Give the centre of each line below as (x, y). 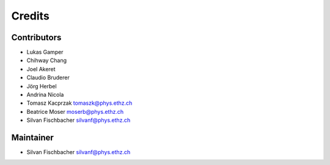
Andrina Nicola (45, 95)
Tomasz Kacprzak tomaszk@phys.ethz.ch (79, 103)
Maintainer (33, 138)
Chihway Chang (47, 60)
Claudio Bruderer (48, 78)
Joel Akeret (41, 69)
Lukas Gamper (45, 52)
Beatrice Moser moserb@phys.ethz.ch (75, 111)
